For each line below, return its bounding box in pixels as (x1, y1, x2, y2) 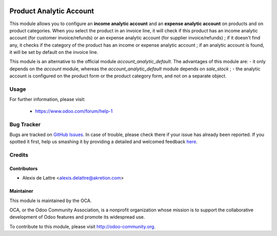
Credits (9, 151, 28, 159)
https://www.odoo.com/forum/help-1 (35, 108, 113, 114)
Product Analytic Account (9, 7, 94, 15)
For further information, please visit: (9, 96, 86, 103)
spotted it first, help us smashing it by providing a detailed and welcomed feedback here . (9, 139, 197, 145)
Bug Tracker (9, 121, 41, 128)
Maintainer (9, 188, 33, 194)
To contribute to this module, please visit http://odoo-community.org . (9, 223, 156, 229)
